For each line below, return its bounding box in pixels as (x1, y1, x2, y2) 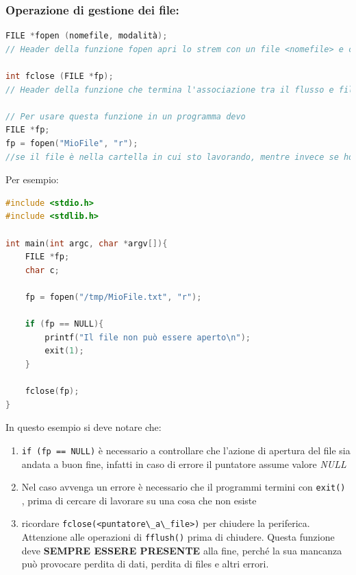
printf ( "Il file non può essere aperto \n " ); (44, 332, 251, 342)
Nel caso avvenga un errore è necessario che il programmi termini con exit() (21, 480, 346, 494)
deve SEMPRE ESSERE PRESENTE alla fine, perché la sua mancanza (21, 543, 342, 557)
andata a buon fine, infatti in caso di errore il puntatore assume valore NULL (21, 456, 346, 471)
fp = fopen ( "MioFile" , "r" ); (5, 138, 138, 148)
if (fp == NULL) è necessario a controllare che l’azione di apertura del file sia (21, 443, 351, 457)
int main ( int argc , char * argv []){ (5, 238, 168, 248)
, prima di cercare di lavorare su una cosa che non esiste (21, 493, 257, 507)
